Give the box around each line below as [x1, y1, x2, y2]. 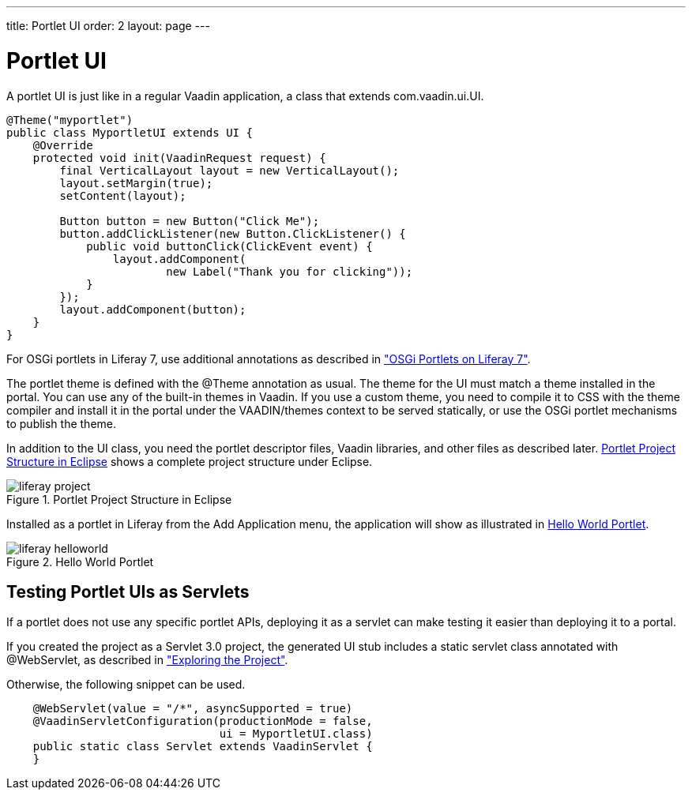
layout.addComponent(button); [59, 302, 246, 316]
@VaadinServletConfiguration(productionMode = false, [32, 715, 373, 728]
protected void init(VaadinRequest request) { [32, 151, 326, 164]
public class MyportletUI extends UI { [6, 126, 253, 139]
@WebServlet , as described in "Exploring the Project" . [6, 653, 288, 667]
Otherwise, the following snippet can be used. [6, 678, 246, 692]
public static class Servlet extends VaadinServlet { [32, 740, 373, 753]
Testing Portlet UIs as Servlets [6, 581, 250, 602]
